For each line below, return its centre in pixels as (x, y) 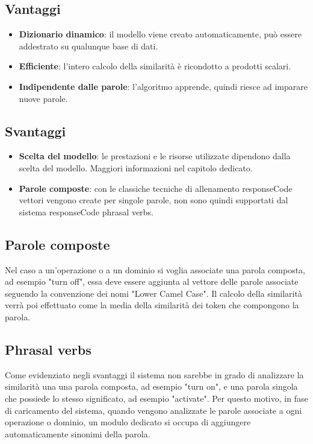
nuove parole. (43, 98)
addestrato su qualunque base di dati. (88, 46)
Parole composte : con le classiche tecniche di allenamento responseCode (156, 188)
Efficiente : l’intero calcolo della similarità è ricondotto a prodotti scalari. (155, 66)
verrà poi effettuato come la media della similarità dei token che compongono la (152, 305)
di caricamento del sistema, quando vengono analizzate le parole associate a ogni (153, 410)
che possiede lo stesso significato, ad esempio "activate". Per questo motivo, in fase (156, 398)
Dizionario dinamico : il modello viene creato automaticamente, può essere (160, 34)
